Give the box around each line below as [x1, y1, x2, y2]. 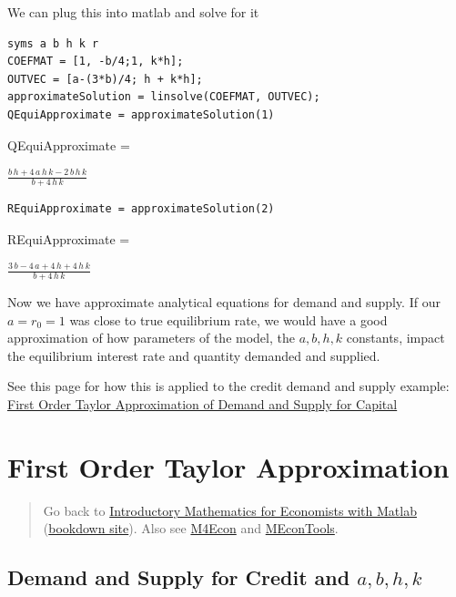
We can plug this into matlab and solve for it [7, 3, 259, 21]
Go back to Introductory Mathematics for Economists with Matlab [43, 500, 417, 520]
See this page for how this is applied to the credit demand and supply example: [7, 376, 450, 396]
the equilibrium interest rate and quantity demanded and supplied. [7, 345, 380, 365]
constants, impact [346, 328, 445, 347]
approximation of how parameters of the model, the [7, 328, 295, 347]
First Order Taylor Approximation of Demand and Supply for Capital [7, 394, 398, 413]
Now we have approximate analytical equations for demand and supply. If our [7, 293, 441, 311]
